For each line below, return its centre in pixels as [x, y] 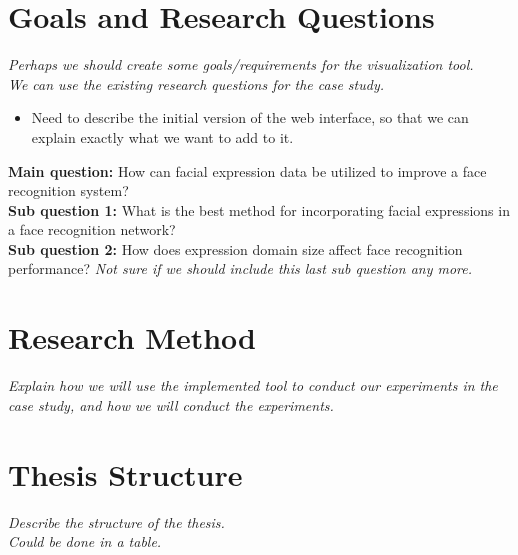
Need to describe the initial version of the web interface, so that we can [250, 117]
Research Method [132, 337]
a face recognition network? [92, 229]
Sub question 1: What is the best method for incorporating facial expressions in [259, 209]
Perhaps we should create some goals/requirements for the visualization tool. [241, 64]
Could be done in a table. [85, 541]
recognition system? [68, 190]
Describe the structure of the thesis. [116, 521]
